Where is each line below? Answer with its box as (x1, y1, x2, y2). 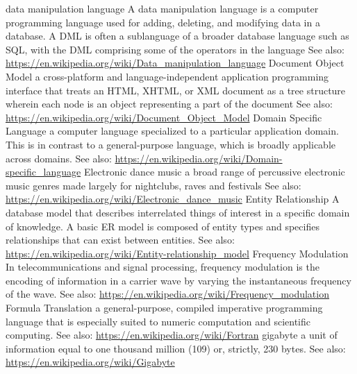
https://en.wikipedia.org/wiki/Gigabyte (6, 355, 175, 369)
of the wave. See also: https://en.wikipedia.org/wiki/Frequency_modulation (6, 287, 329, 301)
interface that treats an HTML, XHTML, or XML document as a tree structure (6, 83, 346, 97)
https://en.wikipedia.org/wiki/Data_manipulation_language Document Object (6, 56, 344, 70)
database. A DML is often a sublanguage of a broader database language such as (6, 28, 349, 43)
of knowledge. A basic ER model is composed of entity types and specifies (6, 219, 319, 233)
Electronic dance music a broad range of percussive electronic (83, 164, 345, 179)
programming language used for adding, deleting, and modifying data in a (6, 15, 320, 29)
